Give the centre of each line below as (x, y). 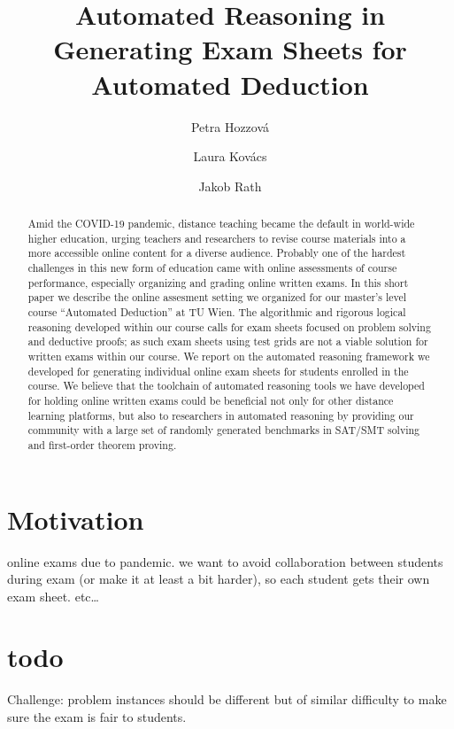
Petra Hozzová (230, 126)
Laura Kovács (230, 156)
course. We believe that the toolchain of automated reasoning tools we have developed (226, 386)
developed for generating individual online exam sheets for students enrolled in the (218, 371)
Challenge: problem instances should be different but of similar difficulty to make (227, 699)
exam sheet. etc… (53, 596)
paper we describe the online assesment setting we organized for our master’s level (217, 297)
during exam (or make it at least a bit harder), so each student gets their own (219, 579)
